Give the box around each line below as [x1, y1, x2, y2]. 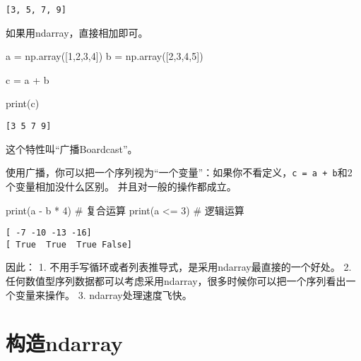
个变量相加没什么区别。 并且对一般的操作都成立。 [6, 178, 237, 193]
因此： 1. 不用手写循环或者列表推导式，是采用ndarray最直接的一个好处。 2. [6, 259, 352, 274]
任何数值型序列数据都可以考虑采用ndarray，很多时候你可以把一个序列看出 [6, 274, 346, 288]
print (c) [6, 96, 40, 111]
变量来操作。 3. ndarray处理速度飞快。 [15, 287, 192, 302]
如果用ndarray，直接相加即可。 [6, 25, 148, 39]
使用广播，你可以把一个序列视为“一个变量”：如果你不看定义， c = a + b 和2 [6, 165, 353, 180]
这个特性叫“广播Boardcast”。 [6, 141, 138, 156]
